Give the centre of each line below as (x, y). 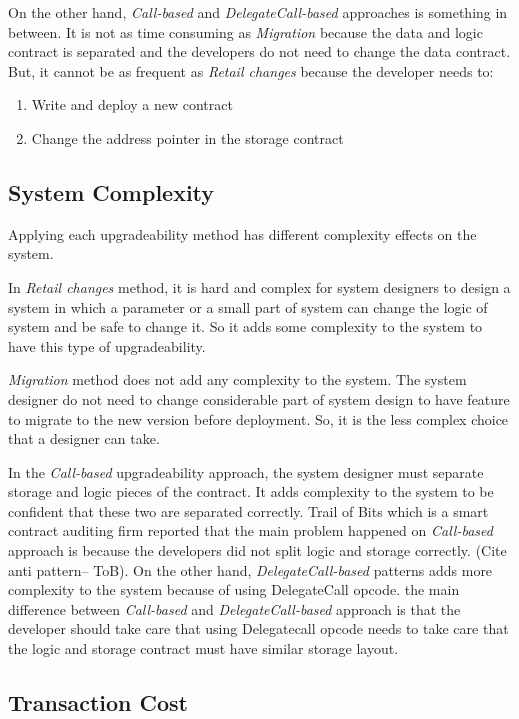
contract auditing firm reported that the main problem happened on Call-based (250, 530)
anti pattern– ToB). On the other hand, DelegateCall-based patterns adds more (250, 569)
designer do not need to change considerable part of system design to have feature (259, 398)
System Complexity (111, 191)
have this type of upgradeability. (107, 345)
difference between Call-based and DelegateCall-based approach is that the (234, 608)
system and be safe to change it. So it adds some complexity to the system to (245, 326)
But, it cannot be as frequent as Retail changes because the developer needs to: (251, 70)
